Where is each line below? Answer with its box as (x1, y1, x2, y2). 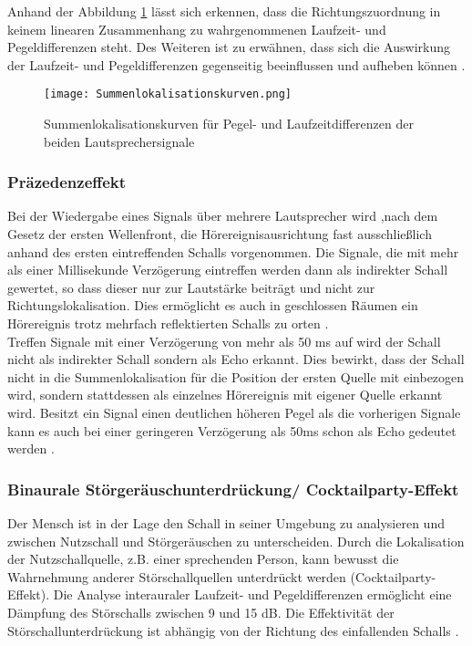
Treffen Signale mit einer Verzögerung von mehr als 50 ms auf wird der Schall (7, 331, 441, 350)
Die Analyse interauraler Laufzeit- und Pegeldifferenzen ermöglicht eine (53, 585, 452, 604)
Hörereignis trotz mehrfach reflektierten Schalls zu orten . (7, 314, 329, 332)
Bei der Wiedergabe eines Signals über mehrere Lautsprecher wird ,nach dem (7, 206, 438, 225)
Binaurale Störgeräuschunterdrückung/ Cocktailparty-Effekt (7, 477, 459, 500)
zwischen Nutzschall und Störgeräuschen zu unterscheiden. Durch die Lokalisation (7, 531, 465, 550)
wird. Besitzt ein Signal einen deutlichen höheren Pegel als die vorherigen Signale (7, 402, 461, 422)
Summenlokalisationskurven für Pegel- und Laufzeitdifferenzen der (44, 114, 414, 133)
